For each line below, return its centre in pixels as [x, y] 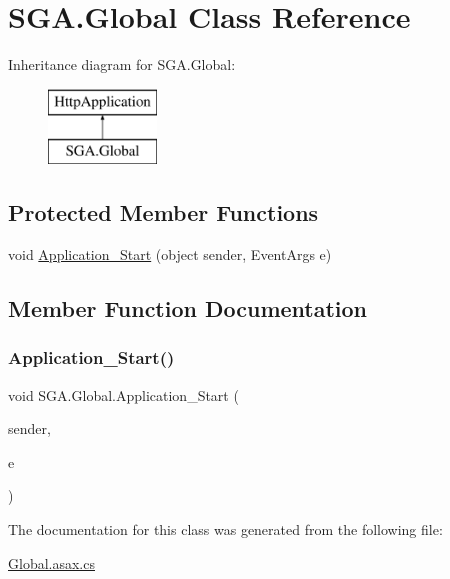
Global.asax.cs [51, 562]
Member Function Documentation [188, 308]
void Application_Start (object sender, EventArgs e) [170, 254]
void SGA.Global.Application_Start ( [123, 394]
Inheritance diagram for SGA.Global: [122, 64]
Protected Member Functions [163, 212]
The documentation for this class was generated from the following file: [225, 529]
